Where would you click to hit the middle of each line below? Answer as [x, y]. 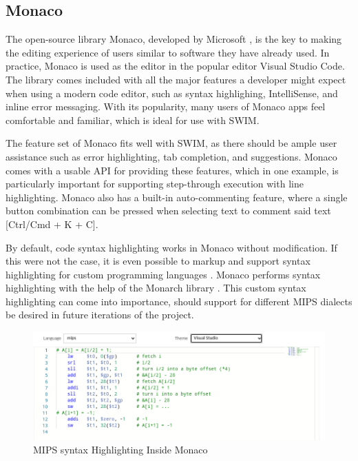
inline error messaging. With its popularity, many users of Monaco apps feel [166, 106]
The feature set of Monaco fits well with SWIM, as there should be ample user [171, 143]
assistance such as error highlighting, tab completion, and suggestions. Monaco [171, 156]
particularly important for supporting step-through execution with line [155, 184]
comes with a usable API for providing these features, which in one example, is [172, 170]
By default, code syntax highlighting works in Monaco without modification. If [171, 247]
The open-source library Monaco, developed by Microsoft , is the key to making [174, 39]
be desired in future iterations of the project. [100, 315]
